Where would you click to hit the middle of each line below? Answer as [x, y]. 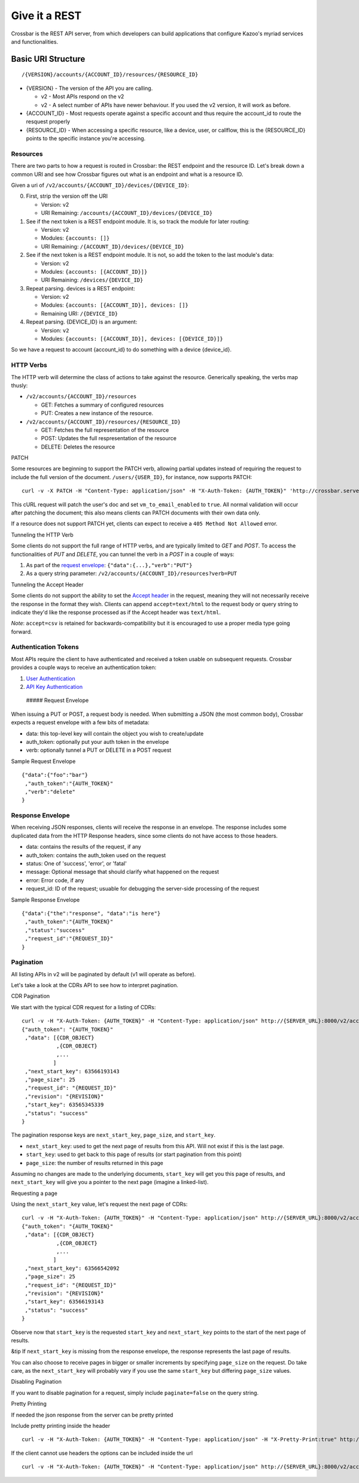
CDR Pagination [31, 996]
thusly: [19, 385]
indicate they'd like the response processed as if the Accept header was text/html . [116, 612]
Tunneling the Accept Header [47, 585]
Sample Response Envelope [45, 900]
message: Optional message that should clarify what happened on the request [123, 872]
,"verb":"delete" [50, 792]
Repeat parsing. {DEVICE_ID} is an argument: [82, 322]
